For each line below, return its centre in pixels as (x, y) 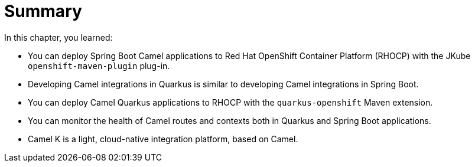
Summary (43, 11)
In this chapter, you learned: (58, 37)
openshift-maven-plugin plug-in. (99, 66)
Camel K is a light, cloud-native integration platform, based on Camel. (163, 139)
